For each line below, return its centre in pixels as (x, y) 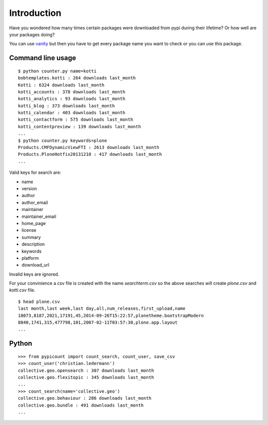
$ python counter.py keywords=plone (63, 141)
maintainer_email (39, 216)
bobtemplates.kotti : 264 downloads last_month (77, 78)
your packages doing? (32, 34)
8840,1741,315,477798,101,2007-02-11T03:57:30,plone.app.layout (98, 322)
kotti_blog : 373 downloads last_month (67, 106)
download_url (35, 265)
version (29, 188)
